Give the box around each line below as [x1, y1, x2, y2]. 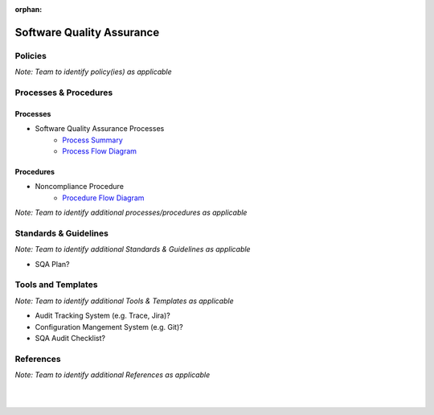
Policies [14, 50, 47, 61]
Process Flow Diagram [62, 146, 137, 156]
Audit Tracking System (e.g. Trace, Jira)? [35, 310, 170, 321]
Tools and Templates [14, 279, 98, 290]
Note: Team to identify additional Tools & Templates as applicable [14, 296, 234, 306]
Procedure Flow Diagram [62, 193, 145, 203]
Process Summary [62, 135, 124, 145]
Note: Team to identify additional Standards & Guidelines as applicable [14, 244, 251, 254]
